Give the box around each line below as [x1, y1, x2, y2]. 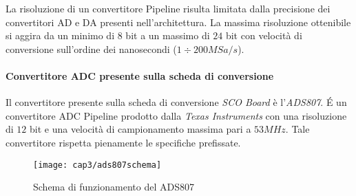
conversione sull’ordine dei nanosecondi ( [6, 41, 177, 56]
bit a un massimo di [125, 28, 210, 43]
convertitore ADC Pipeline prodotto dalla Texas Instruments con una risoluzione [6, 108, 347, 122]
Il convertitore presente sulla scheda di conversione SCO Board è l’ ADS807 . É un [6, 95, 347, 109]
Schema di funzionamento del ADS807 [33, 179, 194, 194]
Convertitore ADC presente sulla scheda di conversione [6, 68, 274, 83]
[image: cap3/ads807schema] [33, 160, 162, 170]
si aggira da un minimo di [6, 28, 115, 43]
